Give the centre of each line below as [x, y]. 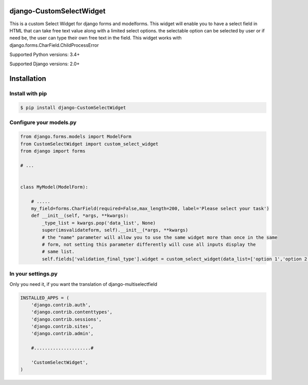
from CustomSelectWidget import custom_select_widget [89, 144]
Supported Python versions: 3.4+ [45, 54]
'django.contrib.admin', [62, 334]
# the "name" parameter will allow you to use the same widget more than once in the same [160, 237]
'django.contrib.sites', [62, 327]
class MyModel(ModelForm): [54, 187]
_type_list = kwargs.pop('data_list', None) [99, 223]
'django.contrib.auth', [61, 305]
